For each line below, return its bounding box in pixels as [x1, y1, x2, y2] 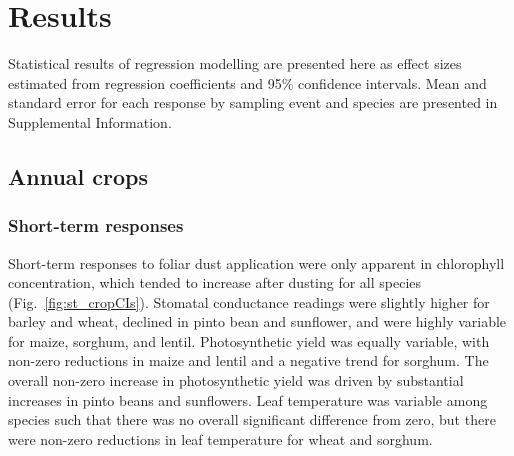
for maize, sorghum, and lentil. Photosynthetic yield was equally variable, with [8, 330, 490, 351]
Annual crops [8, 160, 149, 191]
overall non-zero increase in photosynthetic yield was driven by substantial [8, 370, 464, 391]
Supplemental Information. [8, 111, 172, 132]
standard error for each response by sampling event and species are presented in [8, 92, 498, 113]
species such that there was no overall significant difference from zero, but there [8, 409, 496, 430]
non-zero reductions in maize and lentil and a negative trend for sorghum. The [8, 350, 489, 371]
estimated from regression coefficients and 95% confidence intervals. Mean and [8, 72, 487, 93]
